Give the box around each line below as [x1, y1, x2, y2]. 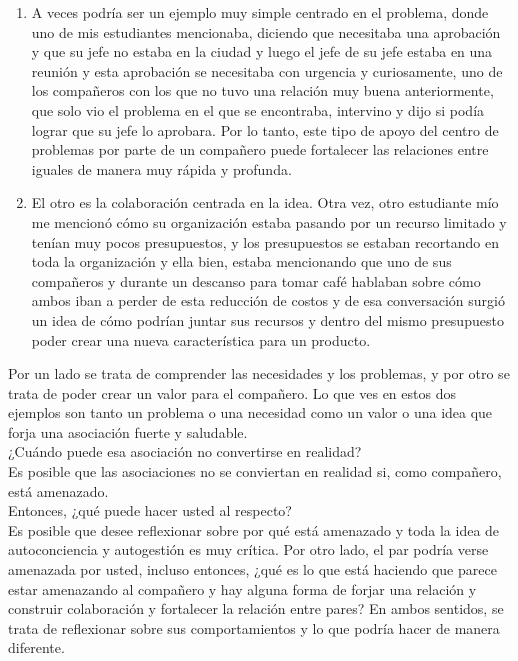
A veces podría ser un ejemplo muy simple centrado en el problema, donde [31, 2, 489, 22]
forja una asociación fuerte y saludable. [8, 421, 248, 442]
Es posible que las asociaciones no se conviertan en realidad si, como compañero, [8, 461, 502, 482]
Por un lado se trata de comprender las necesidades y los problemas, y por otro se [8, 363, 510, 384]
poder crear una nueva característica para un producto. [31, 329, 371, 350]
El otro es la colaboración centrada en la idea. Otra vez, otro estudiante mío [31, 192, 499, 213]
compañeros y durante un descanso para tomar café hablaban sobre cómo [31, 270, 481, 291]
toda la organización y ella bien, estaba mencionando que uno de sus [31, 251, 452, 272]
